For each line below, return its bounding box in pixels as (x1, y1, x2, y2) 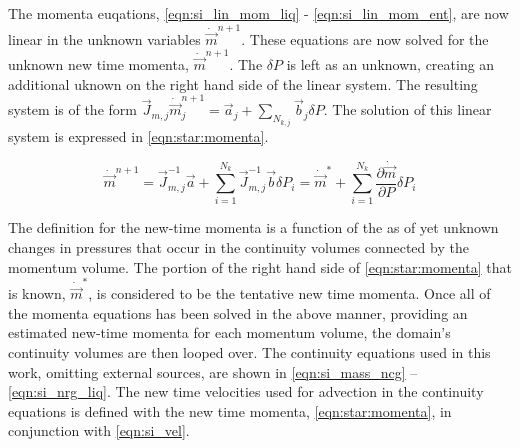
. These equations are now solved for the (241, 28, 489, 49)
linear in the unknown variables (8, 28, 201, 49)
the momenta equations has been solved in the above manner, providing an (8, 302, 468, 323)
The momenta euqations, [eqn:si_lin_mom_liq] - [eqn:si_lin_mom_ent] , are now (8, 3, 509, 23)
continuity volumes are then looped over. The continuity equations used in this (8, 341, 491, 362)
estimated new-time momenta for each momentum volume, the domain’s (8, 322, 451, 343)
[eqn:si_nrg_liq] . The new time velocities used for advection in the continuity (8, 381, 484, 402)
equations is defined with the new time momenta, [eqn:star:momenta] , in (8, 400, 452, 421)
